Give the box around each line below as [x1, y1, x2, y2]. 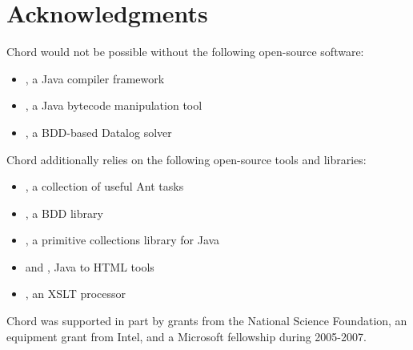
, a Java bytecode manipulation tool [25, 97, 202, 114]
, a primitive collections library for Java [25, 231, 220, 248]
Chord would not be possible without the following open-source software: [6, 43, 364, 60]
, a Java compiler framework [25, 70, 165, 86]
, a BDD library [25, 204, 103, 221]
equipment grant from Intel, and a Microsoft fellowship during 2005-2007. [6, 328, 367, 344]
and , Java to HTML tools [25, 258, 154, 275]
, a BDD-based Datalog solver [25, 123, 172, 140]
